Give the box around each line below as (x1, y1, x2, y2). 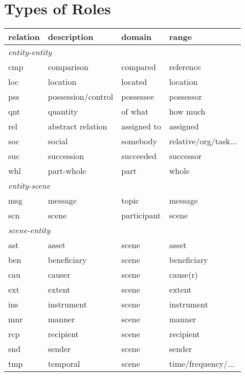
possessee (121, 91, 154, 103)
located (121, 76, 147, 88)
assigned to (121, 120, 161, 132)
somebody (121, 135, 158, 147)
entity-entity (8, 46, 52, 58)
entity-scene (8, 180, 51, 192)
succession (48, 150, 84, 162)
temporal (48, 358, 80, 370)
